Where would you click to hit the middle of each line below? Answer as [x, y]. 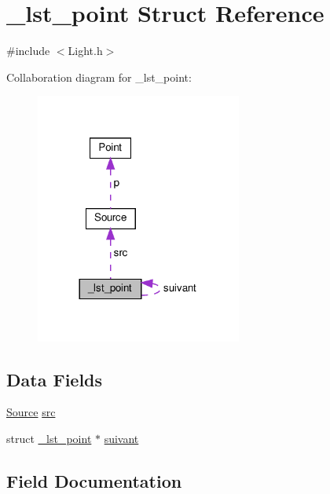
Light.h [85, 51]
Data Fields [55, 379]
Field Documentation [94, 481]
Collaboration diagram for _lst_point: [99, 77]
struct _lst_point [49, 439]
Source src [31, 412]
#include [28, 51]
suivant [121, 439]
